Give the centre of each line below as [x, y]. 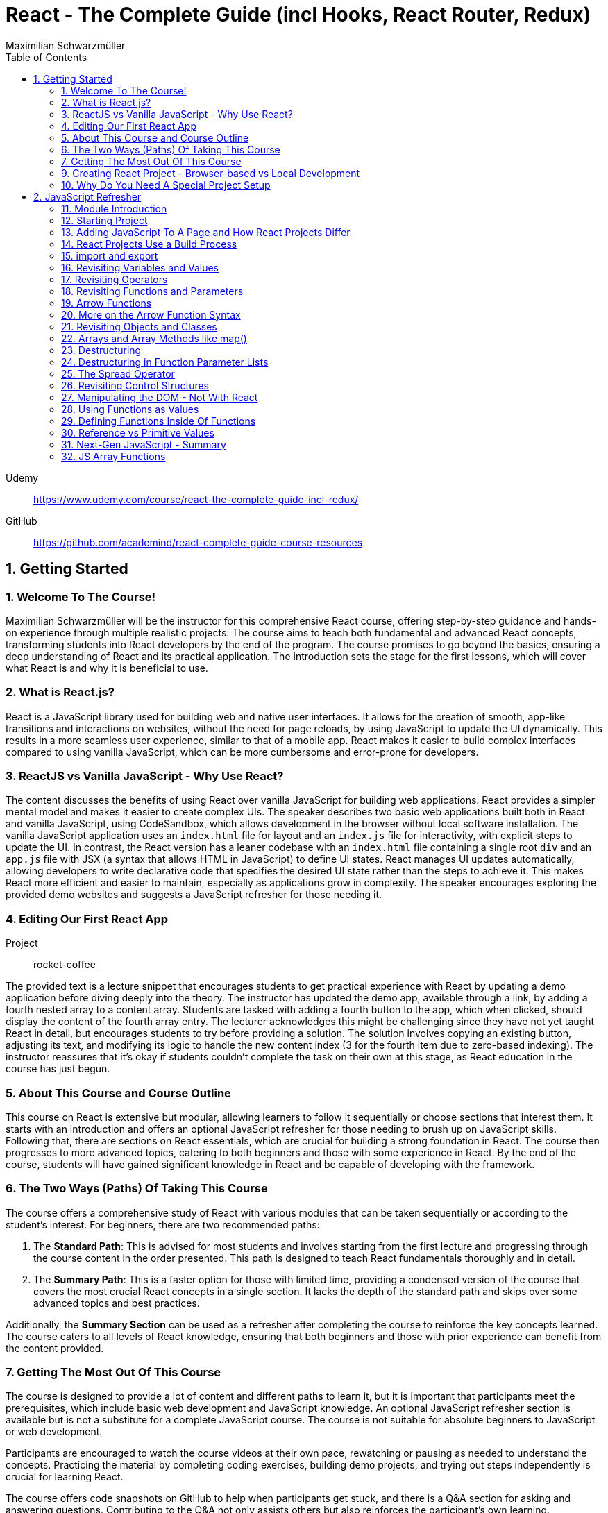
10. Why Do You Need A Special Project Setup [166, 185]
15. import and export [110, 255]
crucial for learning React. [65, 1477]
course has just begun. [58, 1069]
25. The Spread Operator [118, 373]
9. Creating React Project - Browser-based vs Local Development [211, 173]
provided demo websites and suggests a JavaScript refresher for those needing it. [194, 895]
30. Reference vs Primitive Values [138, 432]
